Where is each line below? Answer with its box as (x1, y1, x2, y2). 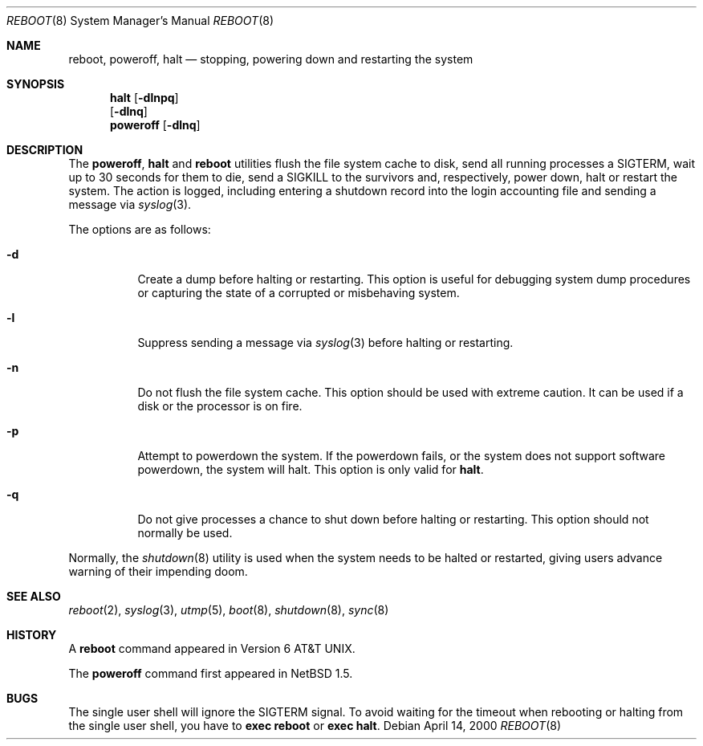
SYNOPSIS (6, 77, 65, 91)
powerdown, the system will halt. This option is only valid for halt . (137, 463, 484, 476)
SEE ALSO (6, 589, 61, 603)
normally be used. (137, 526, 233, 540)
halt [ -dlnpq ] (110, 91, 179, 104)
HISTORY (6, 628, 57, 642)
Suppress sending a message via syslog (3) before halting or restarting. (137, 336, 514, 349)
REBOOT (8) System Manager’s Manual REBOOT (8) (6, 14, 274, 27)
